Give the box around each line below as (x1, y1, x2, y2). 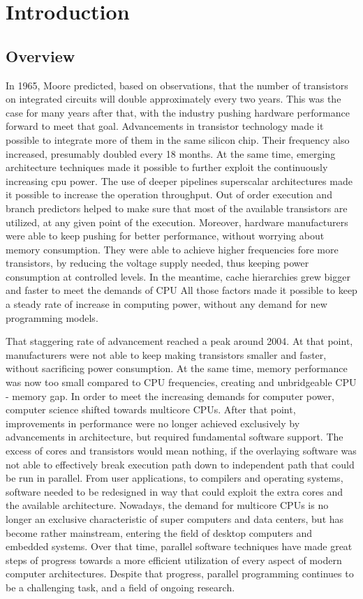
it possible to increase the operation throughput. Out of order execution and (6, 187, 332, 202)
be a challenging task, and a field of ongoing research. (6, 579, 235, 594)
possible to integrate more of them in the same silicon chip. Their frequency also (6, 132, 350, 147)
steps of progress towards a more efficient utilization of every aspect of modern (6, 552, 342, 567)
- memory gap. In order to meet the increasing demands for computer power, (6, 388, 334, 403)
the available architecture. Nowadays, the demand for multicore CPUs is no (6, 498, 329, 512)
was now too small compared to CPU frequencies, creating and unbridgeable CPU (6, 375, 357, 390)
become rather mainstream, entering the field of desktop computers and (6, 525, 313, 540)
